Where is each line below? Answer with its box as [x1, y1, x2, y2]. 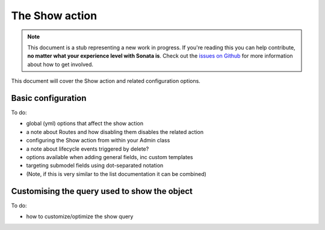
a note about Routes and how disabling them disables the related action [26, 128, 204, 135]
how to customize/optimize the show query [26, 213, 134, 220]
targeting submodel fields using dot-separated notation [26, 162, 164, 169]
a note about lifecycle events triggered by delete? [26, 145, 149, 153]
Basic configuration [11, 93, 87, 103]
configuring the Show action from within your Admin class [26, 137, 170, 144]
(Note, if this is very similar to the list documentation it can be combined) [26, 170, 207, 177]
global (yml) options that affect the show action [26, 120, 144, 127]
